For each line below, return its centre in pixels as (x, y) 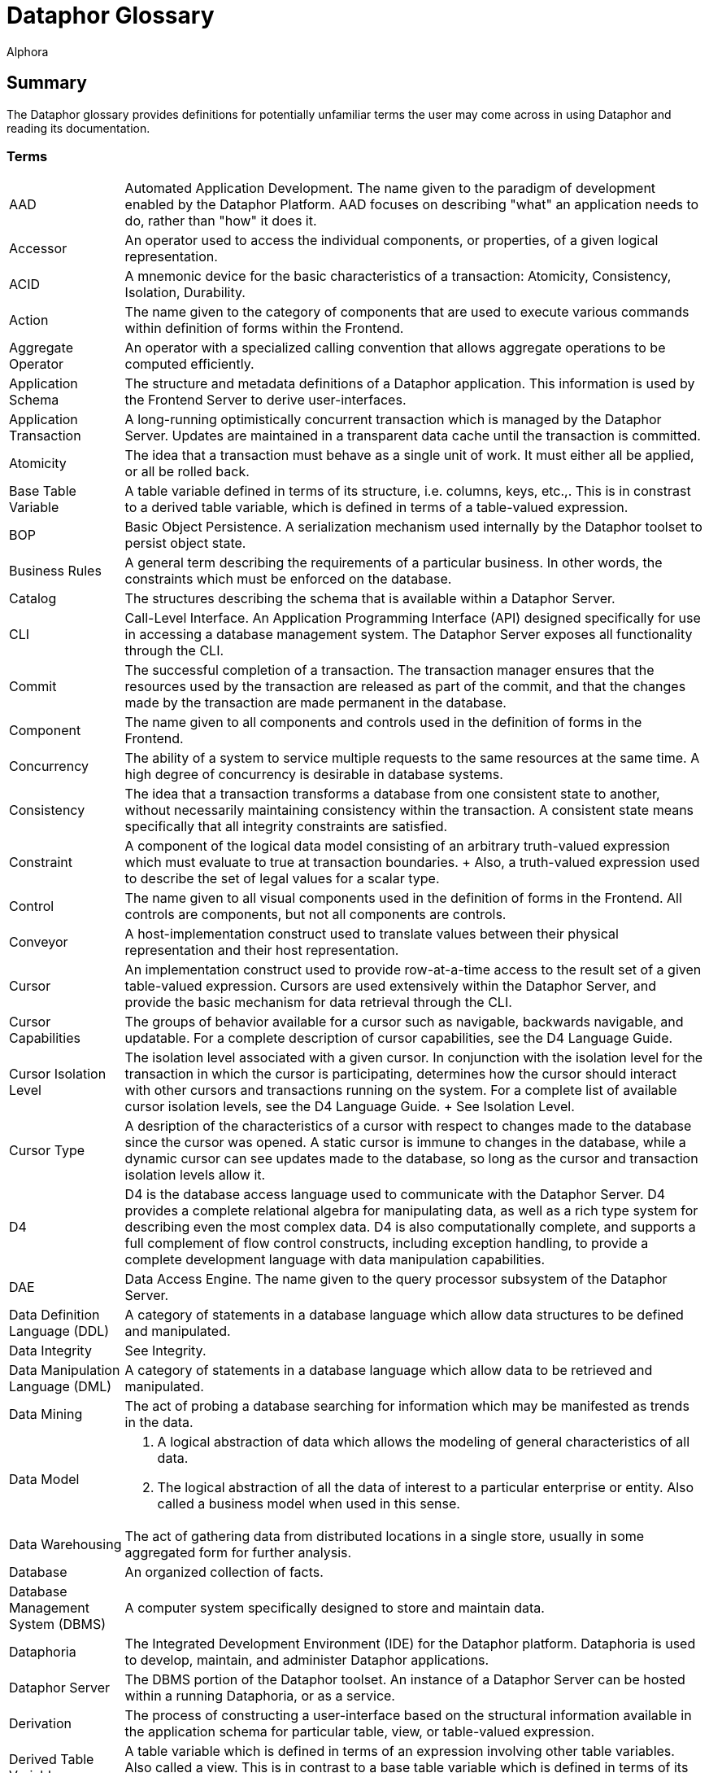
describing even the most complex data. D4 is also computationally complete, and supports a (410, 1227)
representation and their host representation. (262, 950)
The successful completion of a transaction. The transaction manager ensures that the (389, 670)
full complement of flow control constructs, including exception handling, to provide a (387, 1243)
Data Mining (46, 1414)
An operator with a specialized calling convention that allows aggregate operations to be (395, 348)
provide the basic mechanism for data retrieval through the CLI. (318, 1003)
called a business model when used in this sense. (309, 1504)
